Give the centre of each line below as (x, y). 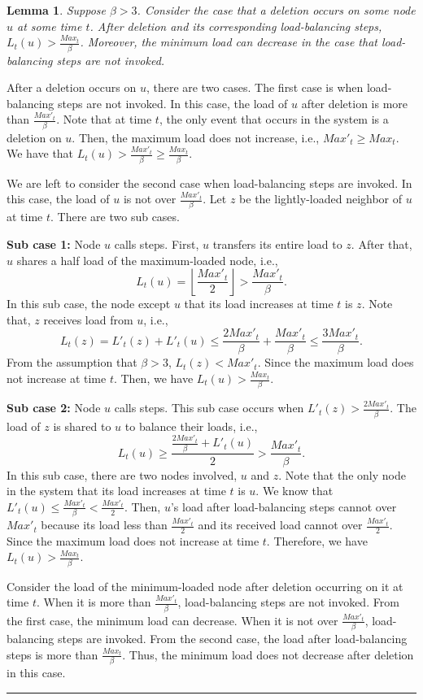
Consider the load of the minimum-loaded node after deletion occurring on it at (205, 586)
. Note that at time (104, 119)
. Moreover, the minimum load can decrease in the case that (229, 42)
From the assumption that (72, 362)
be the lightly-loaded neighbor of (321, 199)
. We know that (294, 491)
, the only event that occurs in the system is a (274, 119)
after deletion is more (355, 103)
